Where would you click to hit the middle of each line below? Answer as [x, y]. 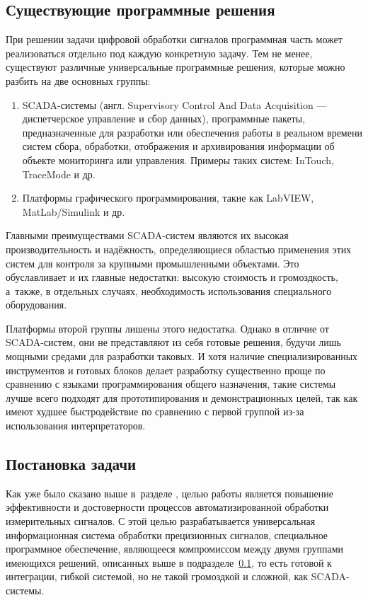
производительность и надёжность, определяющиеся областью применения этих [179, 249]
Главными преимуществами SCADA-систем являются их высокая [147, 235]
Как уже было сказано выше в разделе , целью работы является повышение [169, 493]
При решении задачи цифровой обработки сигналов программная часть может [174, 39]
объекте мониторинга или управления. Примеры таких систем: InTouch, [178, 160]
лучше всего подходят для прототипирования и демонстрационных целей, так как [182, 397]
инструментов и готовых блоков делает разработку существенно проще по [166, 370]
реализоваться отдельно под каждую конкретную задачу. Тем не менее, [159, 53]
